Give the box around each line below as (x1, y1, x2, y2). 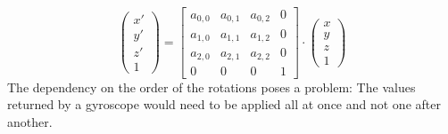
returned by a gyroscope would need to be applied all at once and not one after (7, 95, 441, 114)
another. (7, 112, 53, 130)
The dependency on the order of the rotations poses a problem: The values (7, 77, 416, 96)
